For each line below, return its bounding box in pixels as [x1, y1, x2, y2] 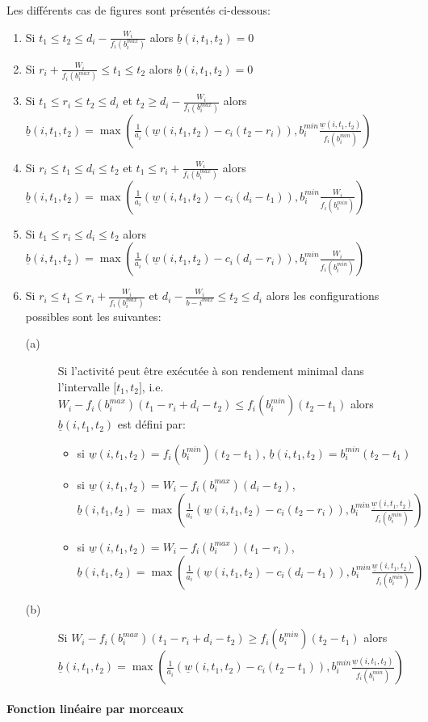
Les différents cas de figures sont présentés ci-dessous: [6, 2, 271, 18]
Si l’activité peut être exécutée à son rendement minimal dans [57, 361, 364, 378]
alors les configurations [266, 287, 380, 304]
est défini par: [117, 416, 186, 433]
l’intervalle [57, 378, 110, 395]
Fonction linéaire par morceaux [6, 699, 184, 716]
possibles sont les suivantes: [25, 307, 162, 324]
